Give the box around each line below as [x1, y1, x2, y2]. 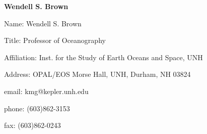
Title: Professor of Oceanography [4, 35, 106, 46]
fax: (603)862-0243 [4, 120, 61, 130]
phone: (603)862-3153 [4, 103, 70, 113]
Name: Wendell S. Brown [4, 18, 82, 28]
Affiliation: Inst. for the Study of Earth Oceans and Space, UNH [4, 52, 203, 62]
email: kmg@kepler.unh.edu [4, 85, 89, 96]
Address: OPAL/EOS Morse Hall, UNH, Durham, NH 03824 [4, 69, 191, 79]
